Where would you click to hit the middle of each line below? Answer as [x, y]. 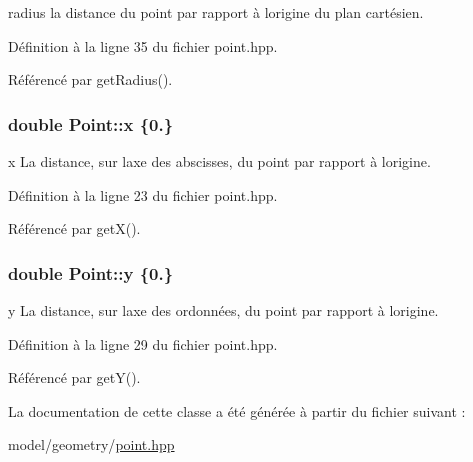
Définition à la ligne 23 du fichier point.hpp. [143, 194]
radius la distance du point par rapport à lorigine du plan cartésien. [216, 12]
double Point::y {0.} [91, 272]
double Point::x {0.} [91, 123]
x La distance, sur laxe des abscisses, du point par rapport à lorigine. [219, 161]
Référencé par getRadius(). [90, 79]
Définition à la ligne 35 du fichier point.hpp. [143, 45]
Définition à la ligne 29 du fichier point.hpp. [143, 343]
